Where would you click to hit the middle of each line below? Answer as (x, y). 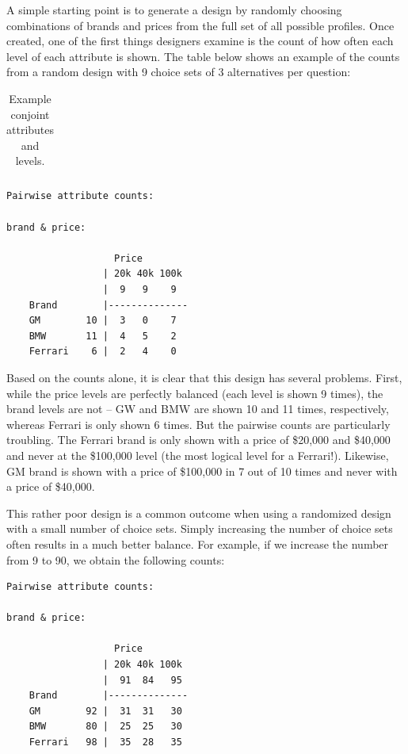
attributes (31, 130)
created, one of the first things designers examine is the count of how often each (200, 41)
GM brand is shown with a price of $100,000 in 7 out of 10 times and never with (202, 471)
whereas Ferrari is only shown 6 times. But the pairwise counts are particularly (198, 424)
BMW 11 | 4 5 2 (103, 336)
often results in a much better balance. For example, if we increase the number (198, 543)
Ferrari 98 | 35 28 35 (105, 743)
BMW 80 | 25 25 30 (105, 727)
